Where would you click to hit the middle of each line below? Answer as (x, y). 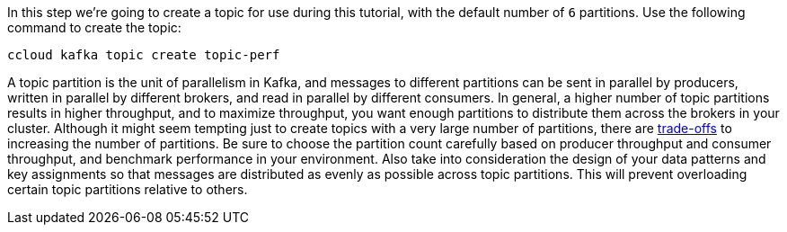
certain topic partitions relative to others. (128, 189)
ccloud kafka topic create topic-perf (144, 55)
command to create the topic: (94, 27)
